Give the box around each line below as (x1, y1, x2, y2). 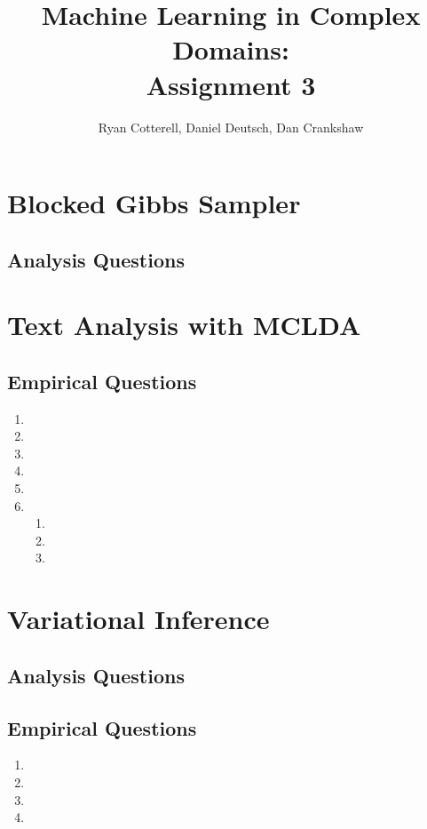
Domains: (172, 31, 289, 68)
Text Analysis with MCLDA (7, 307, 361, 343)
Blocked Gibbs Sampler (7, 185, 301, 221)
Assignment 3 (146, 66, 316, 102)
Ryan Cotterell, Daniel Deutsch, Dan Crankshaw (98, 117, 364, 136)
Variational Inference (7, 601, 270, 637)
